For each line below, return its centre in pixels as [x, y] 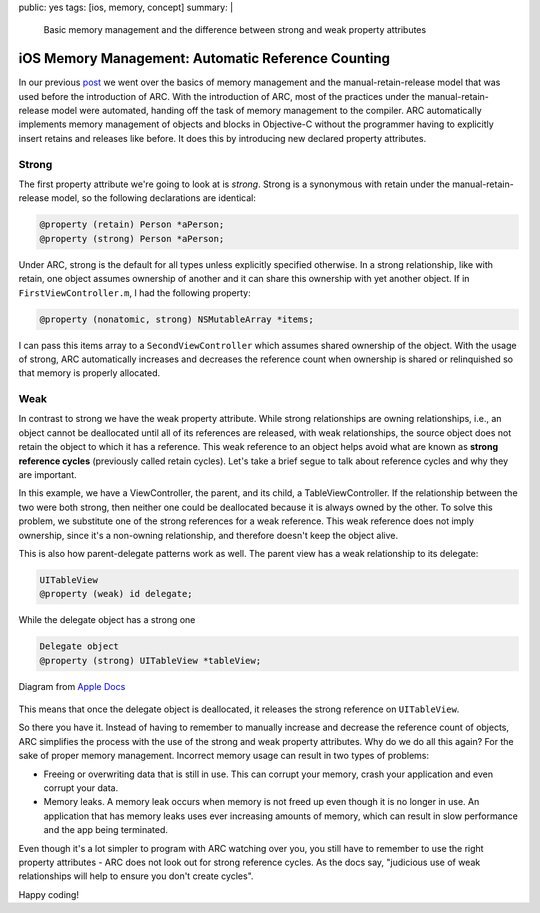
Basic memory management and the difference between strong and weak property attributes [235, 30]
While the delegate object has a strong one [107, 620]
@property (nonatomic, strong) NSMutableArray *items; [176, 319]
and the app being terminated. [106, 830]
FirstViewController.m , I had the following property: [135, 292]
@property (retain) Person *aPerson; [132, 224]
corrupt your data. [81, 788]
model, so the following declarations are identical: [154, 198]
